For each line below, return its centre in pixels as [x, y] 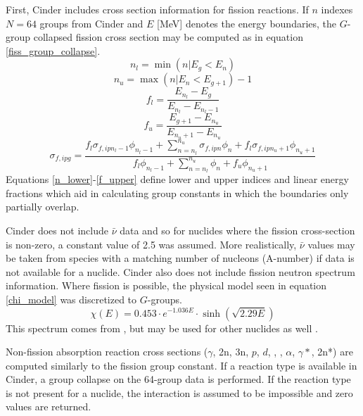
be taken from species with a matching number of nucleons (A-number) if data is [180, 258]
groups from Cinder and [91, 23]
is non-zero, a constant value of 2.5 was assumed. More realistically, [151, 244]
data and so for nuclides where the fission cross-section [237, 230]
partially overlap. [43, 207]
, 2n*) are [332, 352]
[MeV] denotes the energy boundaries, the [247, 23]
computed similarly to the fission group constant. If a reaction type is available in [181, 365]
